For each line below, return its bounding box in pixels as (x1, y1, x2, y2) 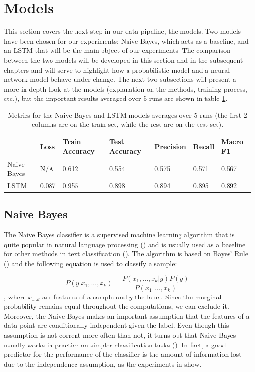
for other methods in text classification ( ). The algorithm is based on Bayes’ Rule (4, 248, 248, 259)
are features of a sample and (42, 291, 127, 301)
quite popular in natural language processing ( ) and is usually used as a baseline (4, 239, 246, 249)
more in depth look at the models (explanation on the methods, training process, (4, 83, 247, 94)
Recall (193, 141, 215, 151)
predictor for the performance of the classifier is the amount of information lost (4, 349, 242, 359)
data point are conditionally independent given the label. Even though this (4, 320, 229, 330)
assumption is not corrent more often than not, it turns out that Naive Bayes (4, 330, 236, 340)
